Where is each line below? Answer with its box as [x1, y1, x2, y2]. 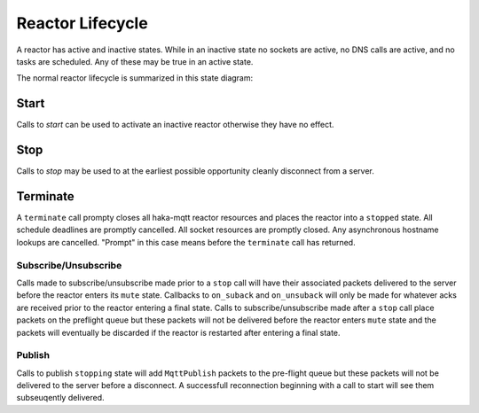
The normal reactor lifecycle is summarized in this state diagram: [16, 73, 254, 83]
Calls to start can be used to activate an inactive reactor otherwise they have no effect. [16, 120, 334, 130]
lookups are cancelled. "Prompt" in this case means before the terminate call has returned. [16, 237, 356, 247]
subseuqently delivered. [16, 393, 105, 403]
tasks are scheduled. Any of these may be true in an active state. [16, 56, 254, 66]
